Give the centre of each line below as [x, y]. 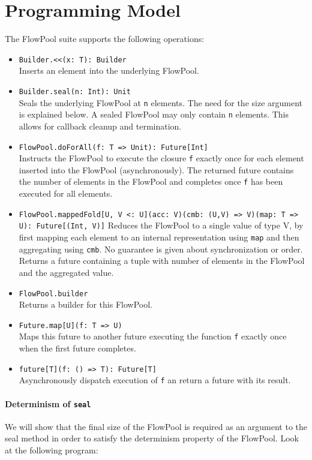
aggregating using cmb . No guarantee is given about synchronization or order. [161, 249]
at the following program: [52, 450]
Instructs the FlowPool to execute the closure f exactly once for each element [161, 158]
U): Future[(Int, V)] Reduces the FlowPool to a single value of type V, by [161, 225]
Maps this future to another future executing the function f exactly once [153, 336]
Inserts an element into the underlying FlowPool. [109, 70]
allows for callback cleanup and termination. [100, 126]
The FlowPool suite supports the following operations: [105, 39]
